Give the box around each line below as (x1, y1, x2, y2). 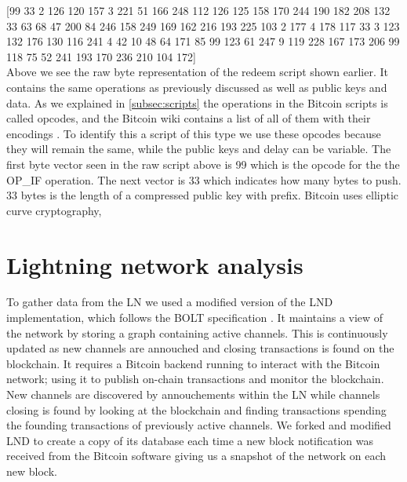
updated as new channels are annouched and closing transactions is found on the (6, 340, 394, 356)
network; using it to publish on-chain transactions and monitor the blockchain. (6, 371, 384, 387)
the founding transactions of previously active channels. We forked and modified (6, 417, 391, 433)
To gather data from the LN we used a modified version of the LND (6, 294, 333, 310)
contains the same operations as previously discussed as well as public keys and (6, 79, 387, 95)
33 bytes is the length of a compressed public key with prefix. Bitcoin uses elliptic (6, 187, 399, 203)
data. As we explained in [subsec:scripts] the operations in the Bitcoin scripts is (6, 94, 388, 111)
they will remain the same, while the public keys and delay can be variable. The (6, 141, 391, 157)
